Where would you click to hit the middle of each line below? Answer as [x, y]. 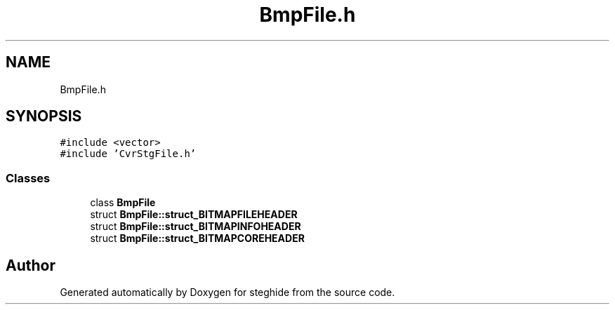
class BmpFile [123, 203]
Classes [28, 178]
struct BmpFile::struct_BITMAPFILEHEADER [194, 215]
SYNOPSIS [44, 116]
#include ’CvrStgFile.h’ [128, 154]
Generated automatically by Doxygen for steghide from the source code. [227, 292]
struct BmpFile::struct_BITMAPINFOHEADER [196, 227]
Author [31, 265]
